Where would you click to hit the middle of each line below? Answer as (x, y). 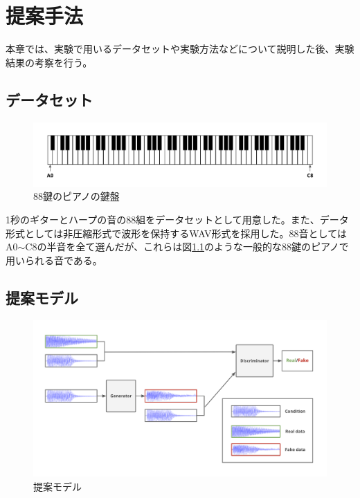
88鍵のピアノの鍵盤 (76, 196)
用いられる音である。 (54, 260)
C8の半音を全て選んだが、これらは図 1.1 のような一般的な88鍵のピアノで (187, 247)
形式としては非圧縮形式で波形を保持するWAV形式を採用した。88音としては (176, 233)
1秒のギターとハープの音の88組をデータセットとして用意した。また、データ (177, 219)
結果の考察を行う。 (49, 62)
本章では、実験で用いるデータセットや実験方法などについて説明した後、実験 (180, 49)
